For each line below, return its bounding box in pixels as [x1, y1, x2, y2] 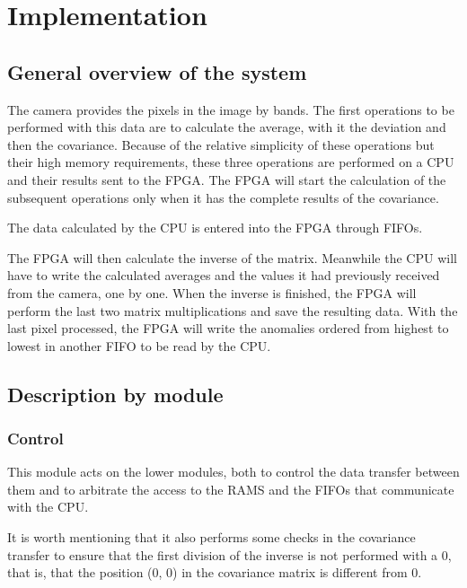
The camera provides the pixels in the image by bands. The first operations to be [7, 100, 454, 118]
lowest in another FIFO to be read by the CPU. [7, 336, 271, 355]
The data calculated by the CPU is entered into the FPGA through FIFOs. [7, 218, 423, 237]
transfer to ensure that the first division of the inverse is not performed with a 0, [7, 545, 452, 564]
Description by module [7, 380, 224, 408]
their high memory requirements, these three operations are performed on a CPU [7, 153, 454, 171]
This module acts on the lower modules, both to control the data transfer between [7, 462, 460, 481]
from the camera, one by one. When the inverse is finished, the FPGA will [7, 283, 417, 302]
